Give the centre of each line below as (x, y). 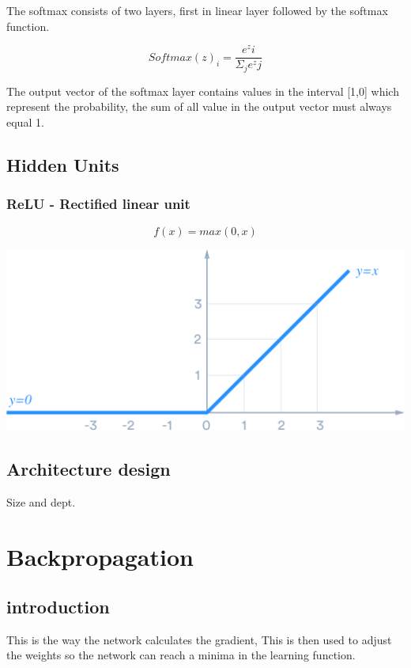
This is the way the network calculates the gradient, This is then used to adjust (199, 639)
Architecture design (89, 468)
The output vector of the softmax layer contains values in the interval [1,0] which (203, 91)
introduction (58, 607)
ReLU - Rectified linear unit (98, 204)
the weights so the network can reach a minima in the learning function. (181, 655)
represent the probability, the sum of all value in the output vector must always (199, 106)
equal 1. (25, 121)
